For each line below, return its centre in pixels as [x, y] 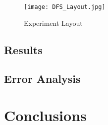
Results [23, 49]
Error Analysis [42, 79]
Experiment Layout [53, 23]
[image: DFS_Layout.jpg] [65, 7]
